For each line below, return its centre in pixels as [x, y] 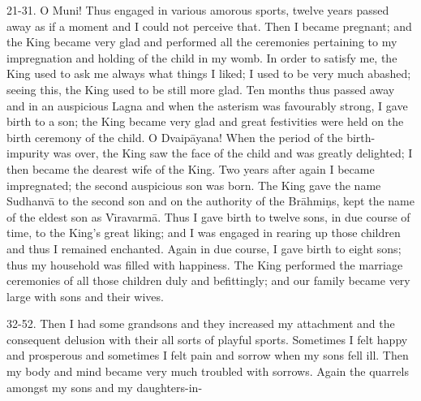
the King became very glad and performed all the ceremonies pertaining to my [202, 42]
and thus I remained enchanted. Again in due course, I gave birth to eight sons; [204, 248]
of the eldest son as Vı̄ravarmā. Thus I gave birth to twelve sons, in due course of [208, 216]
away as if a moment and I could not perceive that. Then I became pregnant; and [209, 26]
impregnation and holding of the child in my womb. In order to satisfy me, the [202, 57]
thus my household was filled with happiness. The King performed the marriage [205, 264]
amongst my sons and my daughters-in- [105, 387]
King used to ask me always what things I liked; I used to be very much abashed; [209, 73]
